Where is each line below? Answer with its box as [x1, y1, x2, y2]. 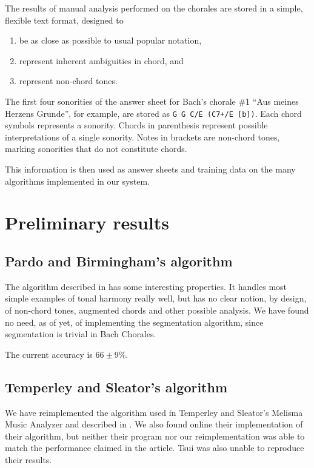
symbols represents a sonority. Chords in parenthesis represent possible [5, 119, 268, 131]
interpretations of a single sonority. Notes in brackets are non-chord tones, [5, 130, 280, 143]
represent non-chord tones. [19, 74, 118, 87]
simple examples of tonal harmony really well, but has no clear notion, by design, [5, 292, 307, 305]
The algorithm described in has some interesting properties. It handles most [5, 280, 287, 292]
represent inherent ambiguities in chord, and [19, 54, 184, 67]
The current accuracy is [5, 348, 93, 360]
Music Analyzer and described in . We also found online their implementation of [5, 418, 303, 430]
